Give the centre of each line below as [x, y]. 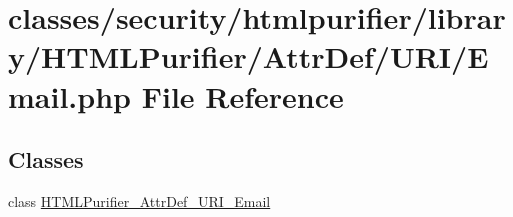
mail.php [69, 95]
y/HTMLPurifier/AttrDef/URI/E [248, 56]
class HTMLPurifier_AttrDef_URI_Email [139, 200]
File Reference [242, 95]
